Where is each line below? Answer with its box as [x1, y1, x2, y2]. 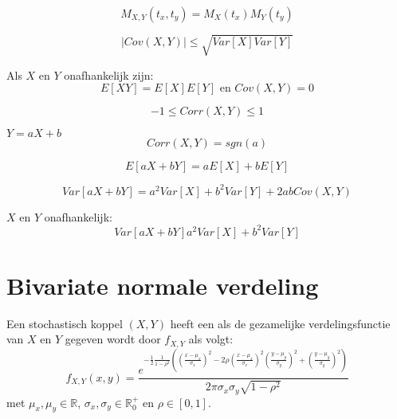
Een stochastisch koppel [6, 315, 123, 331]
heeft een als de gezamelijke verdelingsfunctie [170, 315, 391, 331]
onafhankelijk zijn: [64, 66, 154, 83]
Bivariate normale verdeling [6, 268, 319, 301]
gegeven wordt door [65, 331, 161, 347]
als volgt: [188, 331, 234, 347]
